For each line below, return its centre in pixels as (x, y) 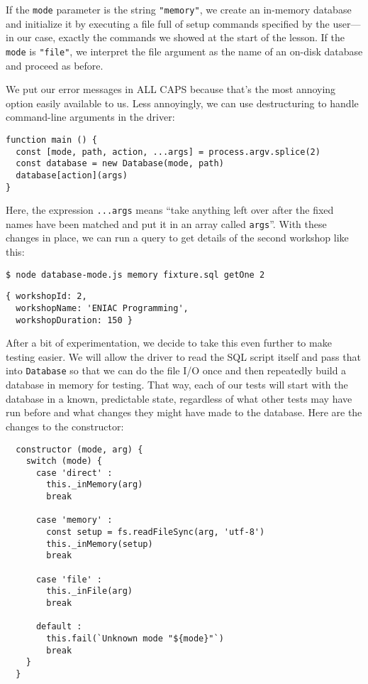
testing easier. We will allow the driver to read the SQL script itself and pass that (183, 356)
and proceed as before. (55, 65)
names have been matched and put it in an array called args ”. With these (166, 223)
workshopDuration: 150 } (74, 320)
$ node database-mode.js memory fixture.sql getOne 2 (135, 275)
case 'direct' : (74, 473)
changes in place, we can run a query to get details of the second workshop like (177, 238)
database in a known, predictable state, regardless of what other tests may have (179, 398)
